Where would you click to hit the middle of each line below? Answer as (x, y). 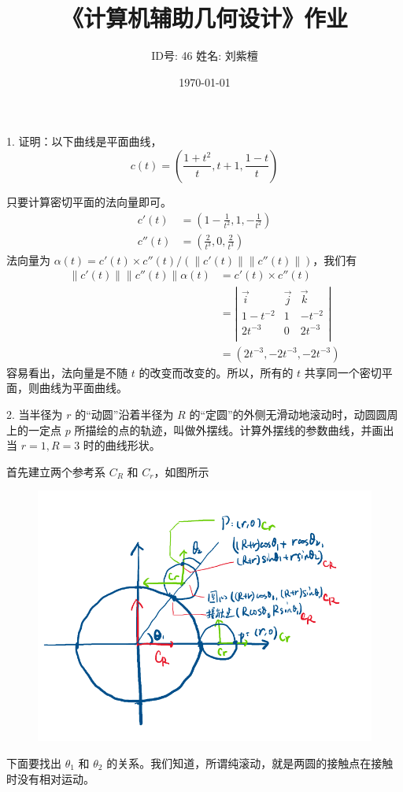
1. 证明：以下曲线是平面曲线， (84, 141)
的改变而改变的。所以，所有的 (216, 372)
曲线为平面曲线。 (83, 388)
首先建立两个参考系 (56, 471)
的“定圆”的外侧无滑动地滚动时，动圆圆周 (294, 414)
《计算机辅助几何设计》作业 (204, 18)
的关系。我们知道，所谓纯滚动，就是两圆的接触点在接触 (250, 762)
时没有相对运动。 (50, 778)
